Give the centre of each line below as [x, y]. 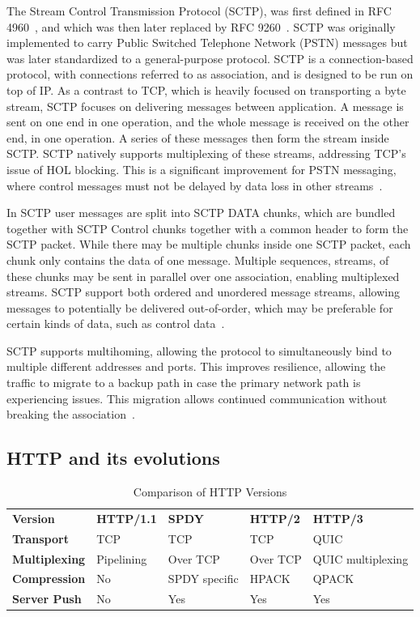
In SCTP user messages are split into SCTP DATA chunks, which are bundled [201, 213]
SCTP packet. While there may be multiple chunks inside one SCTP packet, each [209, 244]
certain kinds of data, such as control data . [116, 323]
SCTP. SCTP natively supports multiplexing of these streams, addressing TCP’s [206, 153]
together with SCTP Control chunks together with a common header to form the [208, 228]
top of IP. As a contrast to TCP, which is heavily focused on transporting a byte [206, 89]
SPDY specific [203, 579]
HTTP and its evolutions [113, 458]
